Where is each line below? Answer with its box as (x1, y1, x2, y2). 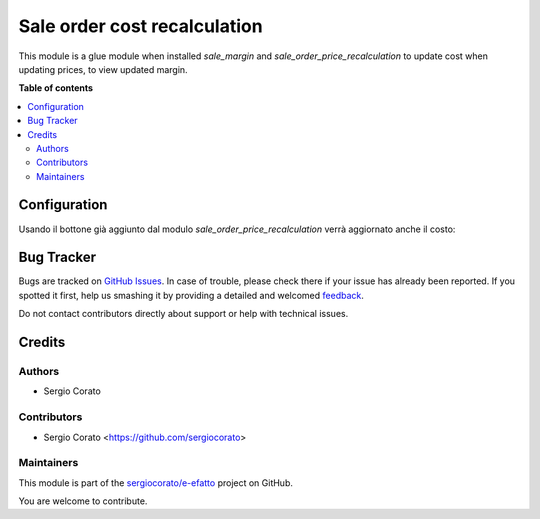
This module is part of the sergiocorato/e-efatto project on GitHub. (18, 476, 294, 489)
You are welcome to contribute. (18, 495, 148, 507)
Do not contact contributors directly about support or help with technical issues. (18, 308, 349, 320)
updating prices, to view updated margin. (18, 63, 189, 75)
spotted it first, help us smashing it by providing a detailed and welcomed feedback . (18, 289, 365, 301)
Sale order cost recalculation (18, 15, 264, 37)
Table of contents (18, 82, 94, 94)
